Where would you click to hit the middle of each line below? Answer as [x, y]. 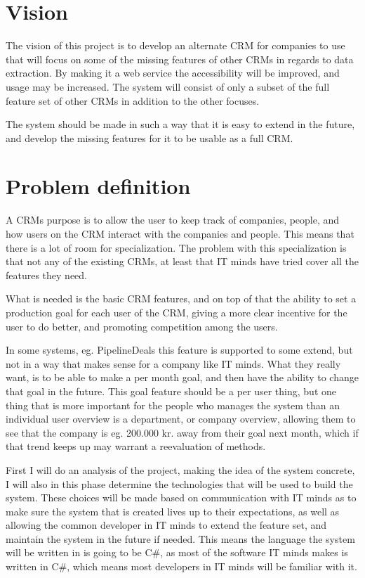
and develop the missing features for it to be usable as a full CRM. [150, 137]
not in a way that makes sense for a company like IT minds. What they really [173, 363]
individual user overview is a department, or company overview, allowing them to [181, 419]
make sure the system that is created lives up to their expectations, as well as [173, 511]
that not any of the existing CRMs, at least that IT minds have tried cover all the [182, 261]
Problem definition [98, 186]
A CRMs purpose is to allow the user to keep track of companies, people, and [173, 220]
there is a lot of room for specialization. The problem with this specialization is [176, 247]
